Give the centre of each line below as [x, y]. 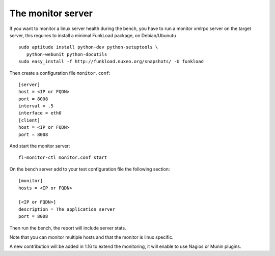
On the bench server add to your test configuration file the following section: [90, 169]
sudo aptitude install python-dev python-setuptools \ [88, 47]
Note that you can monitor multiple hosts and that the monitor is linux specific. [91, 237]
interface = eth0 [40, 113]
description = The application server [67, 209]
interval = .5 [36, 106]
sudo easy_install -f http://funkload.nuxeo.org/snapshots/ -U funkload [111, 62]
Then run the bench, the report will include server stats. [68, 228]
